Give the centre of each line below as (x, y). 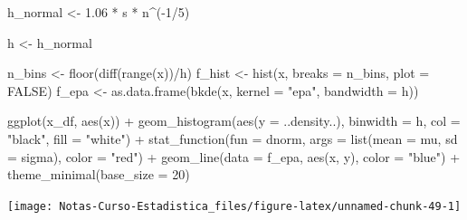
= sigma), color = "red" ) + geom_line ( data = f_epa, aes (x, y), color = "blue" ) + (234, 156)
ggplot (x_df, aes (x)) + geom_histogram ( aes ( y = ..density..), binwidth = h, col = (234, 121)
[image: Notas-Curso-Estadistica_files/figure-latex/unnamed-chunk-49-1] (234, 206)
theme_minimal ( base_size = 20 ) (99, 174)
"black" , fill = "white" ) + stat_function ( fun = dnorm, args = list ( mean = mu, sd (233, 138)
